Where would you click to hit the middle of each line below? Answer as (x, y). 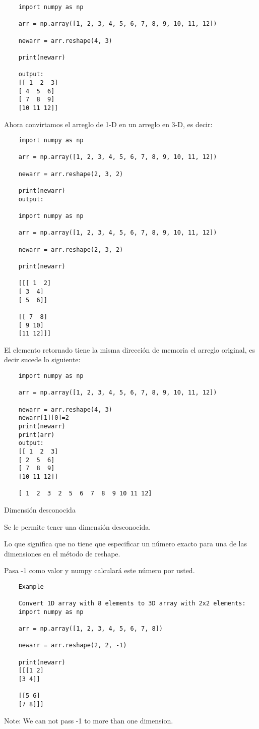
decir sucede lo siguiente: (42, 359)
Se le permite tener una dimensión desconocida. (78, 526)
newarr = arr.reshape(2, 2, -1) (73, 646)
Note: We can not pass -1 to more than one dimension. (89, 720)
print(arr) (37, 435)
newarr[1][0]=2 (44, 418)
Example (31, 586)
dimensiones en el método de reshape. (62, 553)
